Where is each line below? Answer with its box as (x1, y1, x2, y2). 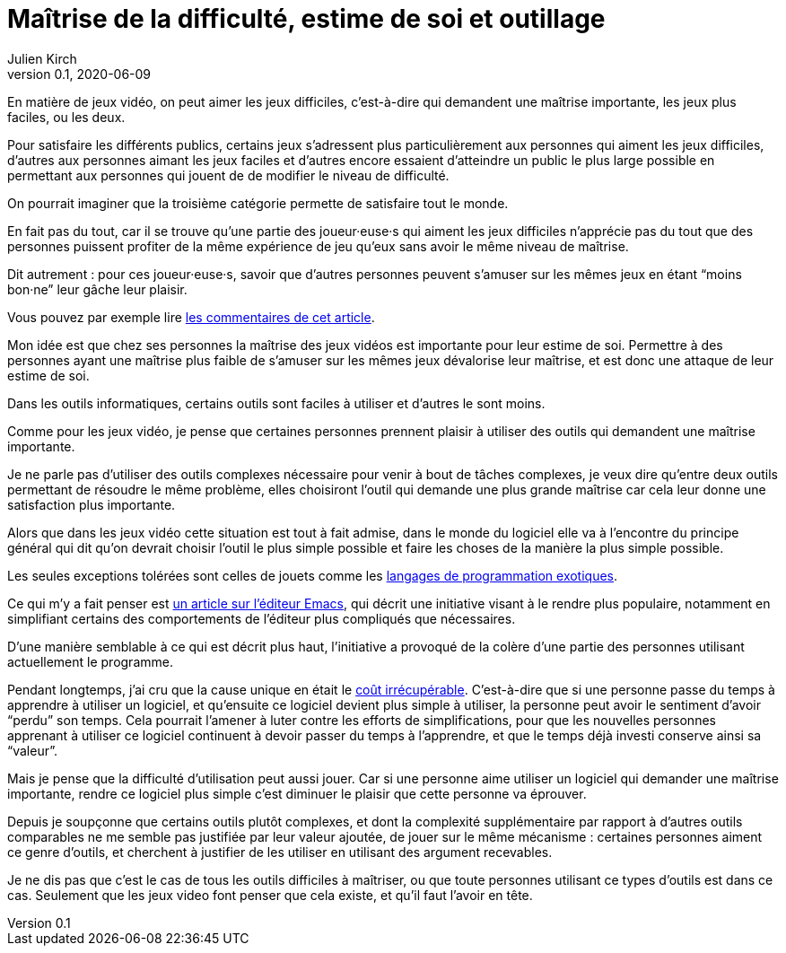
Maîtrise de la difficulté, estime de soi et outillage (7, 4, 606, 34)
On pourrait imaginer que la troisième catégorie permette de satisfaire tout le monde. (7, 195, 509, 211)
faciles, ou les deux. (7, 109, 126, 125)
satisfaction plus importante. (7, 496, 176, 512)
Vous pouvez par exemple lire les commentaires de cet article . (7, 309, 375, 325)
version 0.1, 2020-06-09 (7, 66, 152, 82)
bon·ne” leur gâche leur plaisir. (7, 281, 188, 297)
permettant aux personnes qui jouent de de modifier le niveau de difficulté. (7, 167, 450, 183)
